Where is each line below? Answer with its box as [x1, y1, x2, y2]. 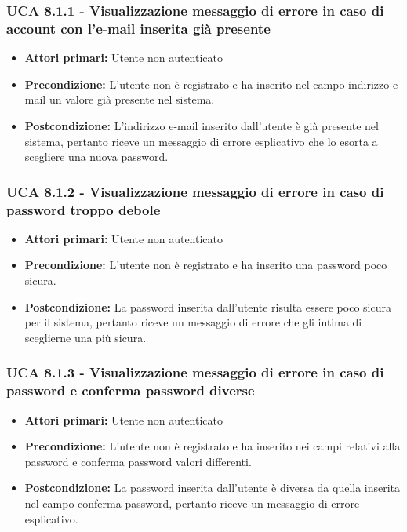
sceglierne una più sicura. [24, 329, 147, 345]
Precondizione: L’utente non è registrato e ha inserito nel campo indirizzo [24, 75, 390, 92]
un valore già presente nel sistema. [49, 91, 215, 107]
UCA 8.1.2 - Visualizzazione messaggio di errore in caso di [6, 181, 384, 201]
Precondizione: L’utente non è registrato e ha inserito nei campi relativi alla [24, 438, 401, 454]
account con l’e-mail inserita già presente [6, 18, 271, 38]
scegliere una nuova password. [24, 148, 169, 165]
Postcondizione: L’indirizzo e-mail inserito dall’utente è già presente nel [24, 117, 379, 133]
